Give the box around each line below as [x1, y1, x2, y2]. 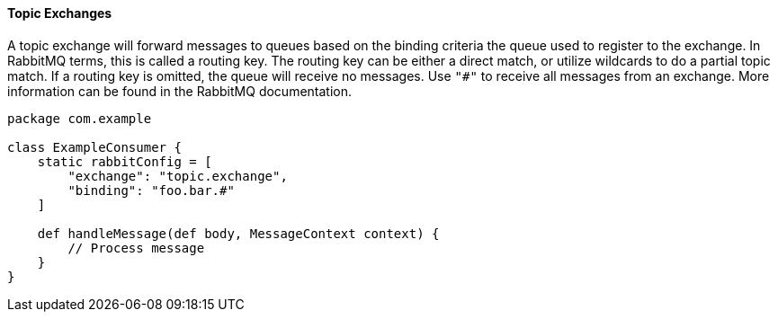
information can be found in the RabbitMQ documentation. [7, 83, 353, 99]
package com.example [7, 111, 152, 126]
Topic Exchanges [7, 5, 112, 21]
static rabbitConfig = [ [37, 154, 212, 169]
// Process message [67, 240, 205, 255]
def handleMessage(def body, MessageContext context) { [37, 226, 440, 241]
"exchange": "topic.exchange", [67, 168, 288, 183]
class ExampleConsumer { [7, 139, 182, 155]
